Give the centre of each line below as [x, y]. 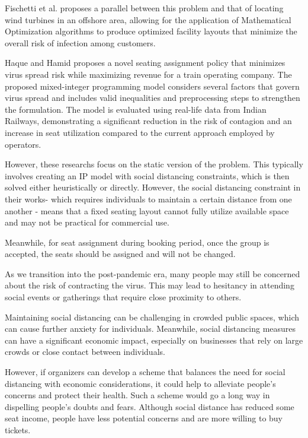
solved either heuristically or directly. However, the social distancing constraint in [153, 187]
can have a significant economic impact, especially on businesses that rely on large [154, 340]
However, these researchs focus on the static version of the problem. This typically [154, 164]
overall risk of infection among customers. [80, 42]
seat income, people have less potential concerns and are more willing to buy [144, 418]
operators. [23, 144]
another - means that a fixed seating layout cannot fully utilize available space [147, 210]
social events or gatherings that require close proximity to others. [123, 297]
